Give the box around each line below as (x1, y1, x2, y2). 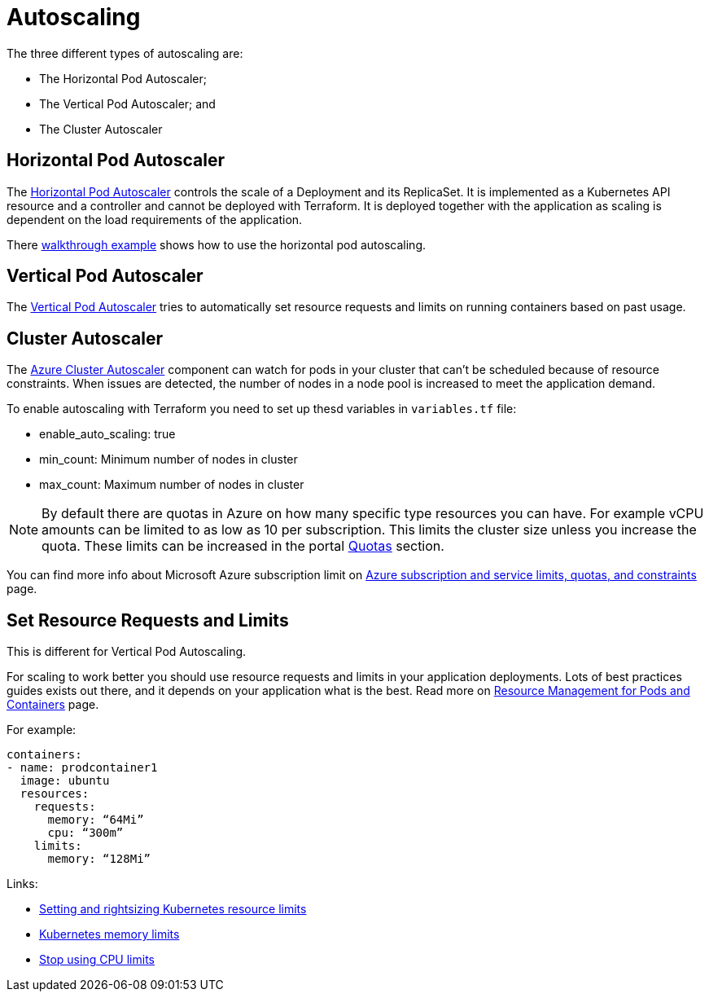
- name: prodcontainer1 (7, 761, 158, 775)
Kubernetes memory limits (39, 927, 180, 942)
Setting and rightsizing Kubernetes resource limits (39, 902, 307, 917)
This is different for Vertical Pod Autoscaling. (7, 644, 247, 659)
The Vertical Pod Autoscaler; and (39, 96, 216, 111)
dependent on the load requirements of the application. (7, 212, 303, 226)
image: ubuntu (20, 774, 110, 788)
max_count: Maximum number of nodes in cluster (39, 477, 304, 492)
